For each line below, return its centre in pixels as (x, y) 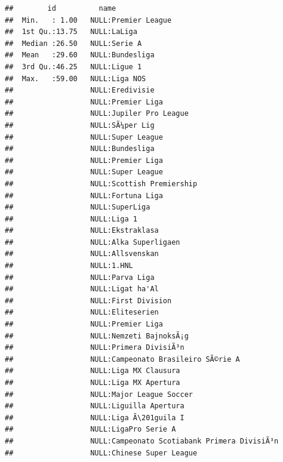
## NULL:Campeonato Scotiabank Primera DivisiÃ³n (142, 441)
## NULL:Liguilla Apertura (95, 406)
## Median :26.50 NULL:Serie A (73, 43)
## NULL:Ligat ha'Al (82, 289)
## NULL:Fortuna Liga (84, 195)
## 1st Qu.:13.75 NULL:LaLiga (71, 32)
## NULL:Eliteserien (82, 312)
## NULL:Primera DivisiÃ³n (95, 348)
